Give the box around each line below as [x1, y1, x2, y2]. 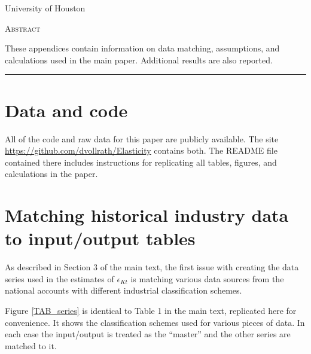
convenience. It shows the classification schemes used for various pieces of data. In [5, 316, 305, 328]
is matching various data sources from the [130, 272, 284, 285]
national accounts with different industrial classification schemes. [5, 284, 242, 297]
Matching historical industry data [5, 203, 289, 227]
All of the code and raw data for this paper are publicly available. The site [5, 132, 279, 145]
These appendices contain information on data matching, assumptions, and [5, 42, 280, 54]
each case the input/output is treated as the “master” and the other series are [5, 328, 291, 340]
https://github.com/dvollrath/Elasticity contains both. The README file [5, 144, 278, 157]
